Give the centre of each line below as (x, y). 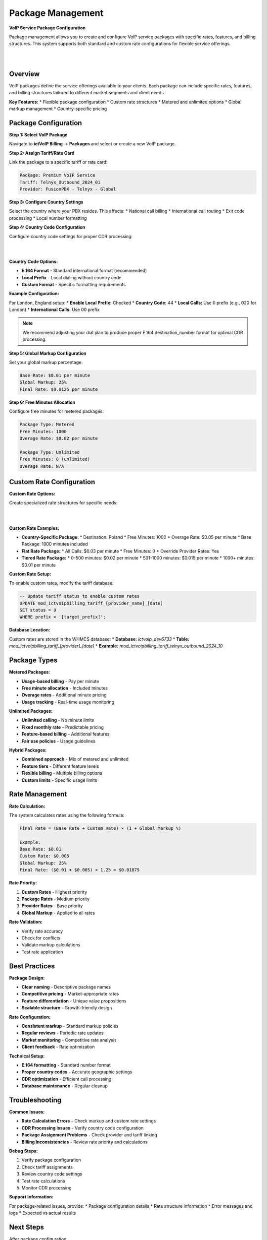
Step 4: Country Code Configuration (47, 227)
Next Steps (26, 1227)
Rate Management (38, 794)
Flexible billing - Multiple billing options (62, 773)
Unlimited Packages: (31, 711)
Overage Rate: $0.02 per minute (59, 438)
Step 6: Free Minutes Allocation (42, 402)
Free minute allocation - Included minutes (65, 688)
